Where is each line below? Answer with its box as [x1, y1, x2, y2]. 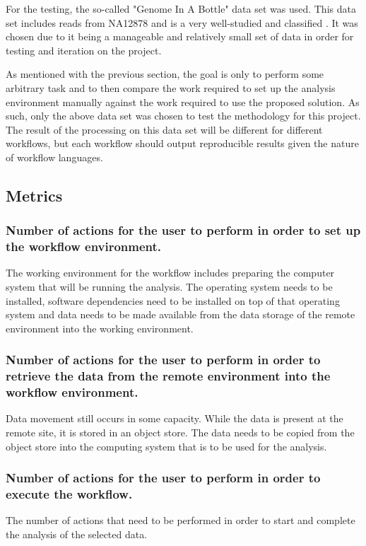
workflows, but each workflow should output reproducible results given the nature [6, 136, 359, 151]
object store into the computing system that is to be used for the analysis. [6, 438, 327, 453]
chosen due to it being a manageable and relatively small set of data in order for [6, 29, 354, 44]
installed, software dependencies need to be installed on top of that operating [6, 293, 340, 308]
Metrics [6, 184, 63, 206]
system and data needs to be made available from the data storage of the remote [6, 307, 355, 322]
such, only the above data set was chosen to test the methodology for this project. [6, 108, 361, 123]
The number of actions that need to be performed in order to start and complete [6, 513, 355, 528]
